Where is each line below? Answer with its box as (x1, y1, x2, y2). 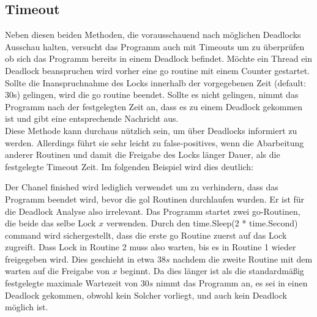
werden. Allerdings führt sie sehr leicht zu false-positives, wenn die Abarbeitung (5, 136, 304, 149)
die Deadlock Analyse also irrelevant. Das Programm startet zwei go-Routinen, (5, 204, 300, 217)
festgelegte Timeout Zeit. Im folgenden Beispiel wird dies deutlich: (5, 160, 254, 173)
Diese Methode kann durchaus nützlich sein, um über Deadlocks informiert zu (5, 124, 297, 136)
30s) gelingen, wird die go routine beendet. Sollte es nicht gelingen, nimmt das (5, 88, 299, 101)
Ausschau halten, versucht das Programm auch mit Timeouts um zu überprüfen (5, 40, 305, 53)
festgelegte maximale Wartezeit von (5, 277, 138, 289)
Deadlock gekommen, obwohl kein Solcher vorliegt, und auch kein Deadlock (5, 288, 287, 301)
